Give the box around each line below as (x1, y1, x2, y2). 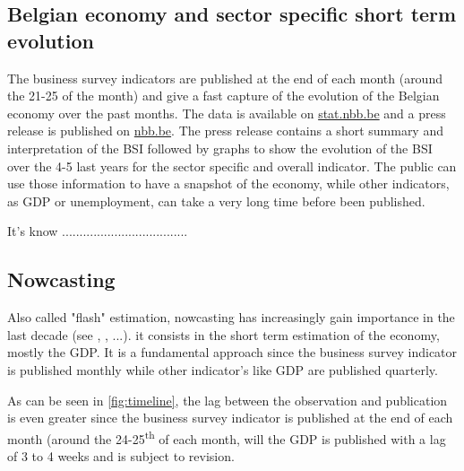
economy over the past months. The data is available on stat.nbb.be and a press (7, 103, 446, 122)
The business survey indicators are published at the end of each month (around (7, 68, 443, 87)
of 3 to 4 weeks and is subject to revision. (7, 446, 235, 465)
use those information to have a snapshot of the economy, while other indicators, (7, 174, 450, 193)
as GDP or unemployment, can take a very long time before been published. (7, 191, 425, 210)
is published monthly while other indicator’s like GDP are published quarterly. (7, 360, 438, 379)
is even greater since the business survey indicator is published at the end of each (7, 408, 453, 427)
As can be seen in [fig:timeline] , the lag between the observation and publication (7, 390, 448, 409)
